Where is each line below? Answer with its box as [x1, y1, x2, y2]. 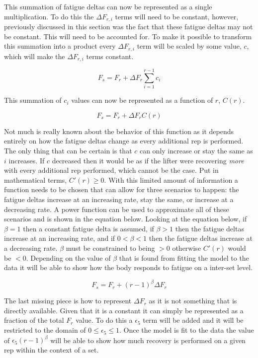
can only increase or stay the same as [139, 145, 253, 156]
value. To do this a [76, 315, 133, 325]
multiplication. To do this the [4, 11, 94, 21]
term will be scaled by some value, [137, 41, 242, 51]
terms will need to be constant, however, [115, 11, 239, 21]
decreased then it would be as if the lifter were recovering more [52, 155, 244, 165]
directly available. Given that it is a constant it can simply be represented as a [4, 305, 244, 315]
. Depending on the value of [26, 252, 111, 263]
